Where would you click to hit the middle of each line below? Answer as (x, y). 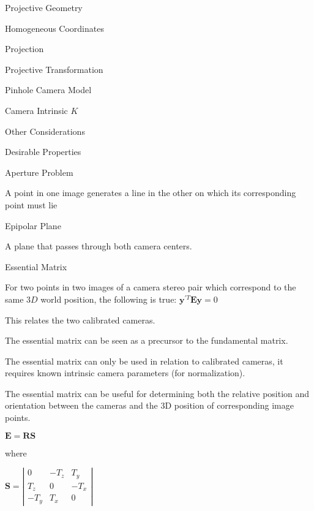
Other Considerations (45, 131)
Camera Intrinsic (36, 110)
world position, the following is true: (109, 299)
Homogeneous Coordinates (54, 28)
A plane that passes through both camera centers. (99, 246)
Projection (24, 49)
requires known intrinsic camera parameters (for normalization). (125, 373)
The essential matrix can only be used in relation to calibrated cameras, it (144, 361)
